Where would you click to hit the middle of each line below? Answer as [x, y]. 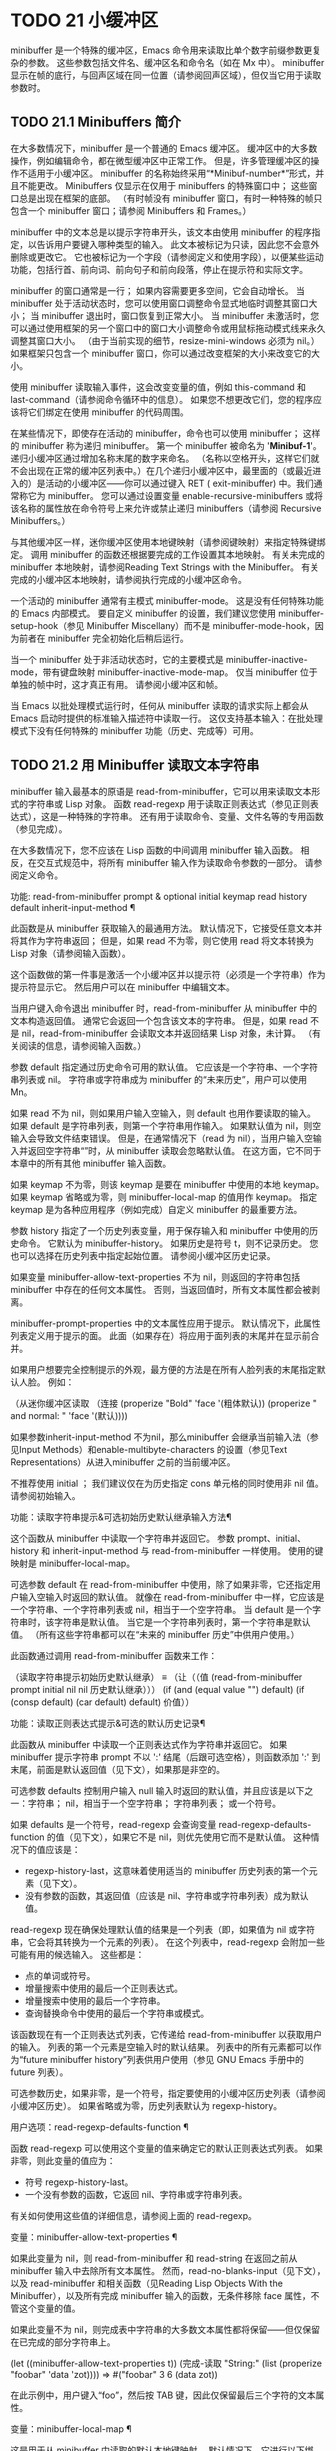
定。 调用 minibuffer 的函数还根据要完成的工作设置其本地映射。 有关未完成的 [167, 554]
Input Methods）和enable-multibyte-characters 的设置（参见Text [153, 1449]
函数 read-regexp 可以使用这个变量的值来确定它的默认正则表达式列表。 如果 [166, 2148]
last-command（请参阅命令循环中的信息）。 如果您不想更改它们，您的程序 [161, 399]
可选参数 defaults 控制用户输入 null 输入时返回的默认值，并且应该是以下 [157, 1790]
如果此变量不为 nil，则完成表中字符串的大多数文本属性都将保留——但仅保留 [165, 2329]
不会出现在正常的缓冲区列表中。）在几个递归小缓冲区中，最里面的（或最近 [161, 470]
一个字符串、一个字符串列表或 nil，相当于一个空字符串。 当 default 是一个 [161, 1609]
